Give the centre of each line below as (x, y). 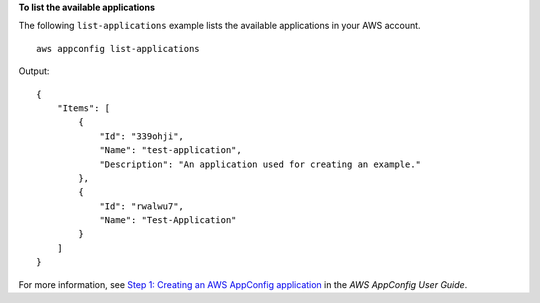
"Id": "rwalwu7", (142, 206)
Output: (34, 71)
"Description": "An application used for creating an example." (260, 164)
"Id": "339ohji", (142, 136)
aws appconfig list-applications (118, 48)
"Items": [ (83, 108)
